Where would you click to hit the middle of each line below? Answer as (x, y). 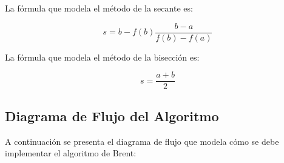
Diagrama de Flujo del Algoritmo (112, 115)
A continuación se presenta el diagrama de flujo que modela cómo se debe (142, 141)
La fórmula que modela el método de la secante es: (99, 8)
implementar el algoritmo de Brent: (71, 153)
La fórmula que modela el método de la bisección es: (102, 57)
